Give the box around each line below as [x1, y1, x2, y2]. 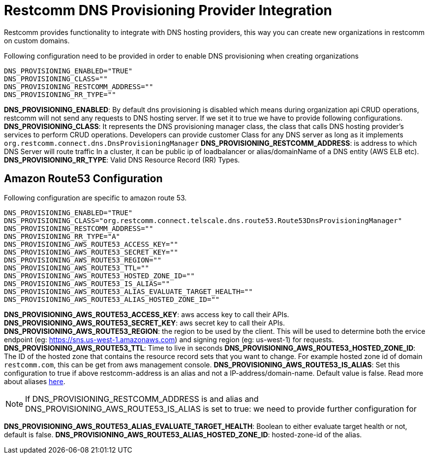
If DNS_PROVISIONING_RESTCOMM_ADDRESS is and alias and [25, 393, 259, 404]
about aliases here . [4, 377, 65, 386]
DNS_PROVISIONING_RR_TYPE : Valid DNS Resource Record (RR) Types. [4, 155, 240, 164]
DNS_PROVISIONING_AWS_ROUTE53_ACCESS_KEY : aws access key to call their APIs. [4, 310, 289, 319]
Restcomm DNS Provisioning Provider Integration [4, 2, 333, 19]
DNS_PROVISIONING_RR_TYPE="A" [4, 232, 121, 240]
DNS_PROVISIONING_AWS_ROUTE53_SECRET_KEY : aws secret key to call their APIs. [4, 318, 285, 327]
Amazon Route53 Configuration [4, 172, 163, 185]
